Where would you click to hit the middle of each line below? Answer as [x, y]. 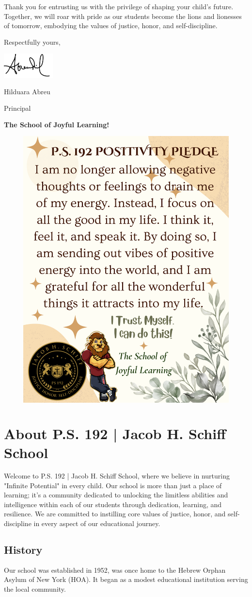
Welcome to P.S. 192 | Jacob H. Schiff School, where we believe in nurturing [117, 475]
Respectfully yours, [32, 42]
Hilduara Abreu [27, 92]
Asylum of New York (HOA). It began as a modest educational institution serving [126, 579]
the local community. [35, 588]
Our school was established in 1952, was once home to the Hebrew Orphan [115, 570]
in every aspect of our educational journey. [97, 523]
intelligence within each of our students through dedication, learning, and [113, 504]
